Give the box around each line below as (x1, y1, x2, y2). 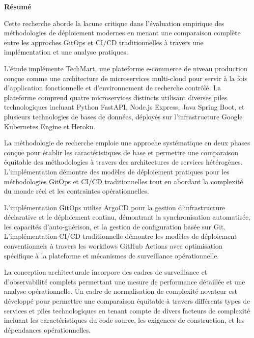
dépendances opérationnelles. (4, 324, 91, 335)
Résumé (4, 1, 31, 11)
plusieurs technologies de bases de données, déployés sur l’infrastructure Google (4, 111, 243, 121)
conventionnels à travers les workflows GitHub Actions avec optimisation (4, 241, 223, 251)
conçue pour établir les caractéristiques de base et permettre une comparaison (4, 147, 239, 157)
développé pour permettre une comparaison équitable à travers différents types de (4, 296, 250, 306)
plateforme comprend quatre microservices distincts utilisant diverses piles (4, 92, 227, 102)
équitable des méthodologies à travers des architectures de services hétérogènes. (4, 157, 243, 167)
